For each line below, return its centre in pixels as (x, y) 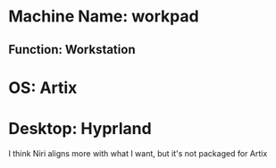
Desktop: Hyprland (80, 128)
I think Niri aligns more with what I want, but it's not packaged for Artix (138, 153)
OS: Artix (43, 88)
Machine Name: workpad (104, 17)
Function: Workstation (72, 50)
